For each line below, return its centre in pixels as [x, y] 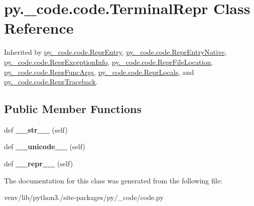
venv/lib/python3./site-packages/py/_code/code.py [84, 197]
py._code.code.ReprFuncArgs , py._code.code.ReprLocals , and [99, 72]
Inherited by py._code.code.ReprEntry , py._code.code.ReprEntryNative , [115, 52]
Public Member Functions [73, 109]
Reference [39, 28]
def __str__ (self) [36, 129]
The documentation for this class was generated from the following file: [113, 180]
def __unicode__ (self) [45, 146]
